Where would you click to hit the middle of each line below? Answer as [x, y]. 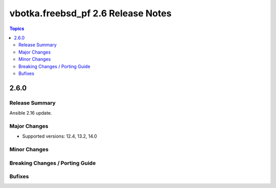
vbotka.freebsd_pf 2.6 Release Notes [90, 13]
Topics [17, 29]
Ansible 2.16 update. [31, 113]
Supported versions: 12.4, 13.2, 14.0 [60, 136]
